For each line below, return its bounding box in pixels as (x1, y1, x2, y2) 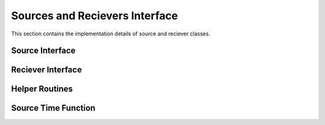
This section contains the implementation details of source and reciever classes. (11, 30, 211, 37)
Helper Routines (11, 84, 73, 94)
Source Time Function (11, 103, 96, 114)
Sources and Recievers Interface (11, 9, 178, 22)
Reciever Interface (11, 65, 82, 75)
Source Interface (11, 46, 76, 56)
